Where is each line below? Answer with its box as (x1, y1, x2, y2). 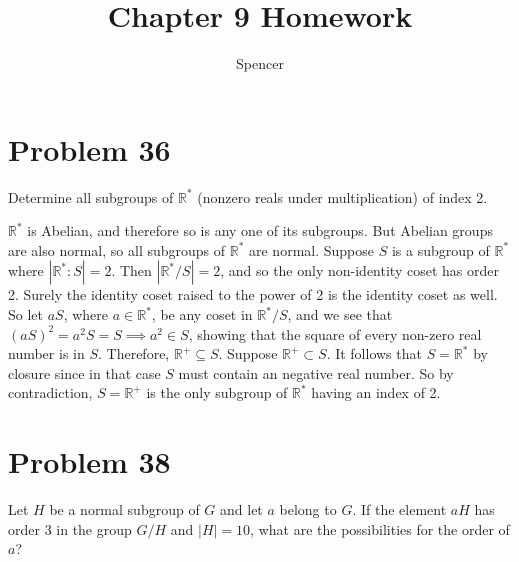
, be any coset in (151, 304, 253, 325)
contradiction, (8, 382, 93, 403)
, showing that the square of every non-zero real (188, 323, 482, 344)
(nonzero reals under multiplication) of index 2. (197, 186, 488, 207)
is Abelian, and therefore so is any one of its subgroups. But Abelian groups (27, 220, 493, 241)
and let (220, 499, 263, 520)
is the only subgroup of (146, 382, 288, 403)
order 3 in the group (8, 518, 132, 539)
